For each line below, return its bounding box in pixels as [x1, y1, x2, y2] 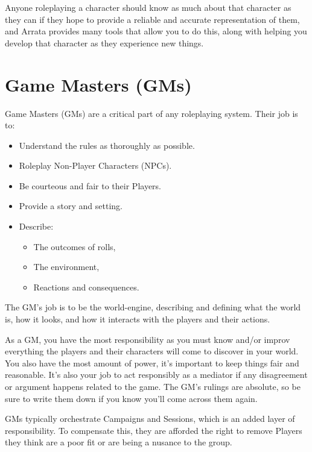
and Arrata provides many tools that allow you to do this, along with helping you [5, 25, 307, 37]
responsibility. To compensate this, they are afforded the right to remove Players [5, 424, 302, 436]
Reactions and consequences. [33, 280, 139, 293]
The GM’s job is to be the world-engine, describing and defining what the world [5, 301, 301, 313]
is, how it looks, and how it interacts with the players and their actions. [5, 313, 270, 325]
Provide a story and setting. [19, 199, 123, 212]
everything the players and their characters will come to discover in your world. [5, 345, 299, 357]
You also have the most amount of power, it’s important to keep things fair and [5, 356, 299, 369]
